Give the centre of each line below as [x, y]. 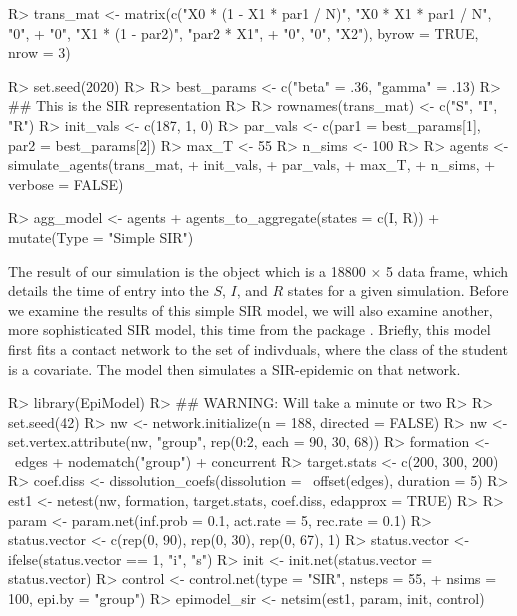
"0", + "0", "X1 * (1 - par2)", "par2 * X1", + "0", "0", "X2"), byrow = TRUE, [243, 32]
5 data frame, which [447, 270]
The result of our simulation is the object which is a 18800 [187, 270]
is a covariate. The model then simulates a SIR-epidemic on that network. [234, 368]
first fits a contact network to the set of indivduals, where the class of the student [258, 348]
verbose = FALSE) [66, 183]
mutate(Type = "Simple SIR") [101, 236]
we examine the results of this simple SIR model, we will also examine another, [250, 309]
